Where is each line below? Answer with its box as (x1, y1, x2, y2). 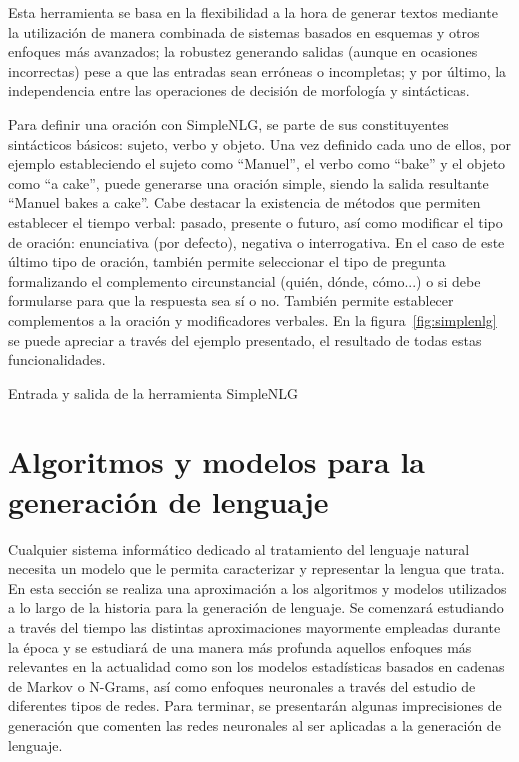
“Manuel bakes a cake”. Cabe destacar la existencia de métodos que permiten (8, 192, 481, 213)
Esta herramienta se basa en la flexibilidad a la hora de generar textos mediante (8, 2, 498, 22)
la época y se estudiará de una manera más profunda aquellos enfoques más (8, 636, 472, 657)
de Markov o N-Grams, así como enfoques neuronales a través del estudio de (8, 675, 476, 696)
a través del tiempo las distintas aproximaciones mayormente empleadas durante (8, 616, 501, 637)
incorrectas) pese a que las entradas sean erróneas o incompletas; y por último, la (8, 60, 507, 81)
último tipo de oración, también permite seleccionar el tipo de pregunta (8, 251, 446, 272)
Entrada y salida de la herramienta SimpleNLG (8, 382, 299, 403)
